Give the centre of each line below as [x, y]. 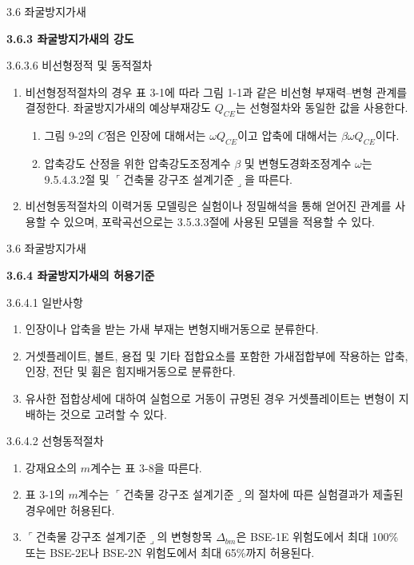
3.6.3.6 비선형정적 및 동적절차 [80, 65]
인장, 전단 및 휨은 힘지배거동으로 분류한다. [130, 371]
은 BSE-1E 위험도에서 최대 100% [317, 537]
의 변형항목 [185, 537]
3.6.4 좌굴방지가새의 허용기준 [81, 275]
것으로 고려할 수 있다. [113, 414]
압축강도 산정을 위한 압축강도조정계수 [137, 163]
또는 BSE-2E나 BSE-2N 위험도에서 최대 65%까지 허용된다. [170, 553]
